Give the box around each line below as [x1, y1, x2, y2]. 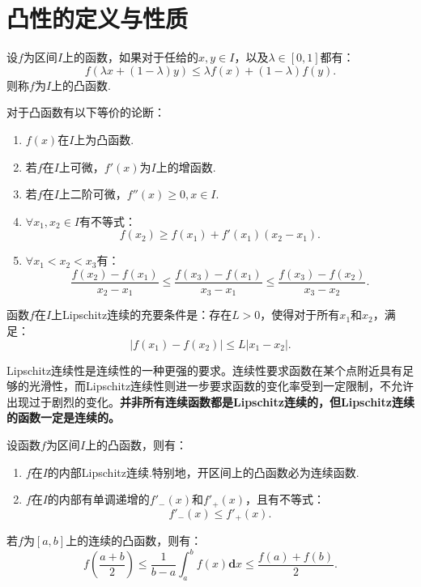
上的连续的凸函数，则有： [66, 532, 202, 549]
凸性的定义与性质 [6, 2, 189, 35]
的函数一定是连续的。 [6, 409, 120, 426]
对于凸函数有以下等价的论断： [6, 104, 165, 121]
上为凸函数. [74, 130, 134, 147]
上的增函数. [155, 158, 216, 175]
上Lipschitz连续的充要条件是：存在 [51, 306, 232, 323]
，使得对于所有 [260, 306, 340, 323]
